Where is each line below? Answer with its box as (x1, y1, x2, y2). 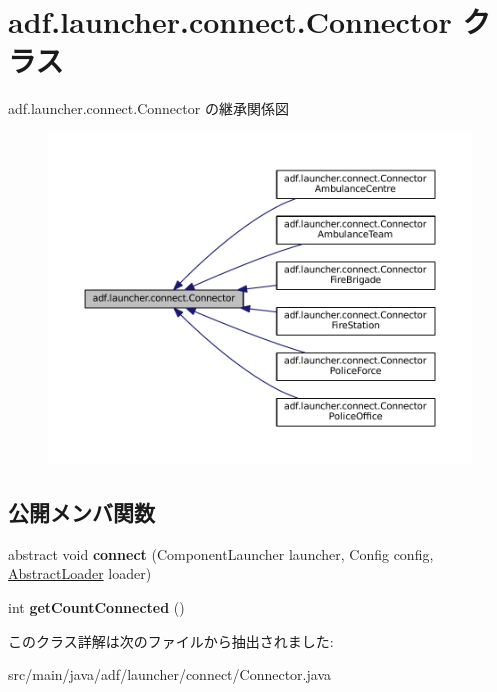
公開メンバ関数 (8, 497, 155, 528)
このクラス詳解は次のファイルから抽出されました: (8, 630, 334, 651)
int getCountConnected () (8, 597, 185, 618)
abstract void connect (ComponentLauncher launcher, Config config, (8, 543, 434, 564)
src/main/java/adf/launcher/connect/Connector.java (8, 664, 331, 685)
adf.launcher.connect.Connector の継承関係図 (8, 98, 289, 119)
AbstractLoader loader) (8, 563, 152, 584)
